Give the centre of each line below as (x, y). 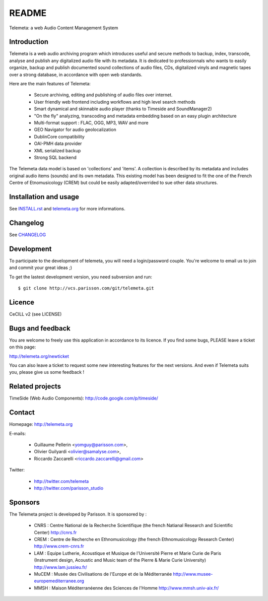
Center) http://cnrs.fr (55, 532)
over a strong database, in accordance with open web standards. (76, 74)
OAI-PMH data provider (58, 143)
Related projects (35, 386)
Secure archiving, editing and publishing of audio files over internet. (103, 95)
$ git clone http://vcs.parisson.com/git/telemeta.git (86, 288)
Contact (22, 413)
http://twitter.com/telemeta (62, 481)
